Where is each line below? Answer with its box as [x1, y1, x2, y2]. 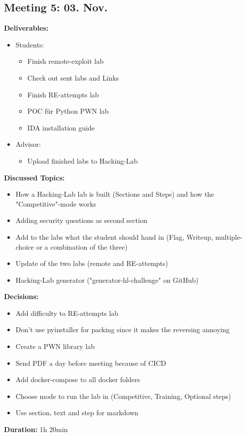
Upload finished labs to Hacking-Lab [27, 155, 138, 166]
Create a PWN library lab [15, 341, 95, 351]
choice [15, 241, 34, 252]
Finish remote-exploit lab [27, 56, 104, 66]
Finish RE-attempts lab [27, 89, 99, 99]
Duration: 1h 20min [4, 424, 68, 435]
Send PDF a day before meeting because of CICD [15, 357, 166, 368]
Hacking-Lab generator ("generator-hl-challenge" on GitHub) [15, 274, 199, 285]
